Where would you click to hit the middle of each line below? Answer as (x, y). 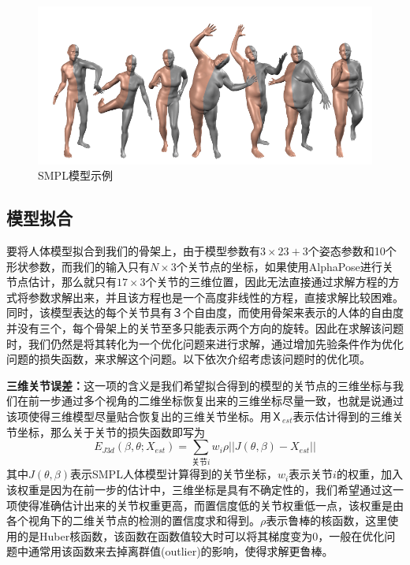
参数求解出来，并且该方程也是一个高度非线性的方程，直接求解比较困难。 (216, 297)
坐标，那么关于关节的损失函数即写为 (111, 431)
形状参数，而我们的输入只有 (78, 266)
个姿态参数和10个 (352, 251)
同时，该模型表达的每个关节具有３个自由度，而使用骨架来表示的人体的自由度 (205, 312)
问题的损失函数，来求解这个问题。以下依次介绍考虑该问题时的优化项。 (188, 359)
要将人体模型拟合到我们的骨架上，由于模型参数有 (133, 251)
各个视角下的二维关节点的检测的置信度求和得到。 (133, 520)
